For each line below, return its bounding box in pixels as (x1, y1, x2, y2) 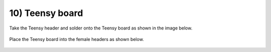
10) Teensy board (9, 7, 83, 18)
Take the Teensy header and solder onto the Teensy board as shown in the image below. (9, 25, 193, 31)
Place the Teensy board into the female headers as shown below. (9, 36, 144, 42)
